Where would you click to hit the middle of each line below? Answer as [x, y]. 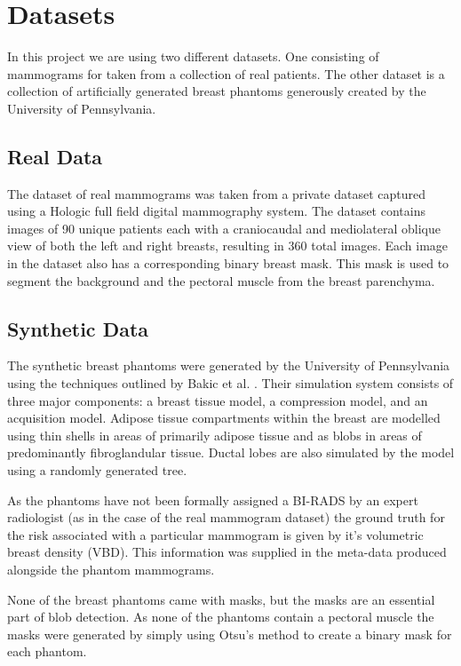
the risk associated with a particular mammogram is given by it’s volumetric [215, 534]
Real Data [55, 156]
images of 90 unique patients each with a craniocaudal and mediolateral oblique [224, 228]
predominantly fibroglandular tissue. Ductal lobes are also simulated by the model [231, 452]
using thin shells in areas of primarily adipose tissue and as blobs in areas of [215, 435]
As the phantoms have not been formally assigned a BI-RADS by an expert [213, 499]
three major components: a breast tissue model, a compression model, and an [218, 400]
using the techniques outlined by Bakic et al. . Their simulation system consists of [230, 383]
